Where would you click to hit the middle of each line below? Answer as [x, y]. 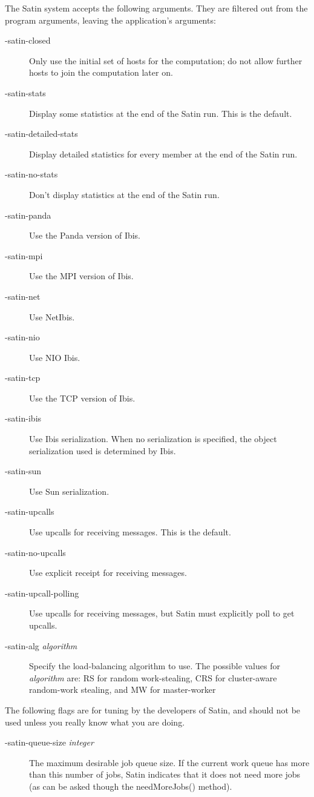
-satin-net [23, 296]
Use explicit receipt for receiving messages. [108, 573]
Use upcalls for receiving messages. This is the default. [130, 532]
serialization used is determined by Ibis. [103, 450]
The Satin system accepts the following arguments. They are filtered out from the [156, 8]
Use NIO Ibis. [55, 357]
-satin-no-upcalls [35, 552]
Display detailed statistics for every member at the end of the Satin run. [163, 154]
